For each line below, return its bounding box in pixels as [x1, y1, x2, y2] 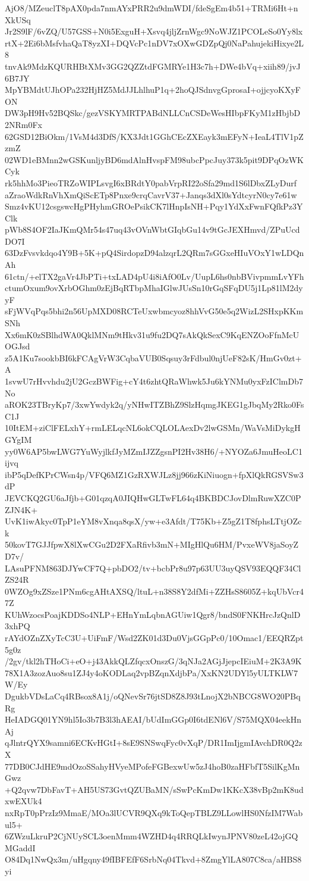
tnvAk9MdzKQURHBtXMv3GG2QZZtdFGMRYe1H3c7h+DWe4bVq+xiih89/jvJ [5, 60, 301, 72]
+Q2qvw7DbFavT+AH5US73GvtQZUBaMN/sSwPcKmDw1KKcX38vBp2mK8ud [5, 783, 304, 795]
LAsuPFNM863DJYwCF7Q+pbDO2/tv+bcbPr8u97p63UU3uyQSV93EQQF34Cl [5, 561, 301, 574]
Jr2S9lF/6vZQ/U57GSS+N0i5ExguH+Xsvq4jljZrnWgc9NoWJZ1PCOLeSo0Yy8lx [5, 25, 303, 38]
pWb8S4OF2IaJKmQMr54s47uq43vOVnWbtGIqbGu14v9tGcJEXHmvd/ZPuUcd [5, 223, 300, 236]
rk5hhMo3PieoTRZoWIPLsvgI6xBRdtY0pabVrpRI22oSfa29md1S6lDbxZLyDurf [5, 176, 297, 189]
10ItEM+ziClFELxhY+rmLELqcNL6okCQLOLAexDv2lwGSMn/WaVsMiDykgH [5, 421, 301, 434]
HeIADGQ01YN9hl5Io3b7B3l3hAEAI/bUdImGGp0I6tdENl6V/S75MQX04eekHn [5, 713, 301, 726]
